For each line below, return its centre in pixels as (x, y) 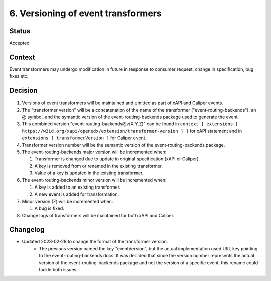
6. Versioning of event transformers (85, 13)
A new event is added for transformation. (77, 194)
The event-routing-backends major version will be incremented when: (94, 152)
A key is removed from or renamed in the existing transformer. (99, 166)
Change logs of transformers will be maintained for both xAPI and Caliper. (98, 215)
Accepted (19, 43)
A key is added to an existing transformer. (77, 187)
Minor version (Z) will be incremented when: (67, 201)
